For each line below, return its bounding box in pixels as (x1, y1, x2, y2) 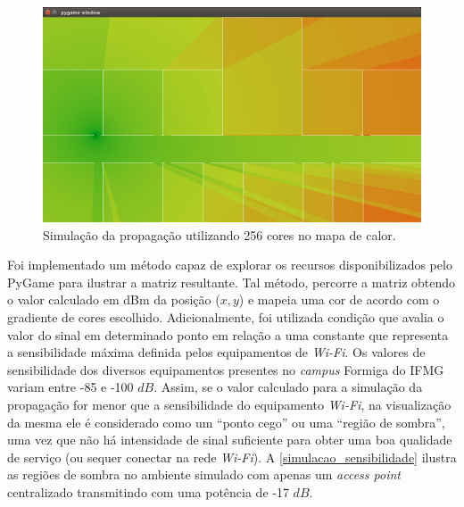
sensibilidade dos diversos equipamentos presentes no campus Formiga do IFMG (7, 360, 444, 378)
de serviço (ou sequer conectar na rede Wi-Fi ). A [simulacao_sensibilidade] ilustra (7, 447, 457, 466)
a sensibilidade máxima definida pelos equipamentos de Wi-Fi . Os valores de (7, 343, 426, 362)
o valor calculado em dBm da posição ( (7, 290, 220, 309)
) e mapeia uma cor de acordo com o (238, 290, 440, 309)
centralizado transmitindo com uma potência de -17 (7, 482, 289, 501)
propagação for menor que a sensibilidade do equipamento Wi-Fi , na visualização (7, 395, 452, 413)
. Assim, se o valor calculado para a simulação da (153, 378, 423, 396)
